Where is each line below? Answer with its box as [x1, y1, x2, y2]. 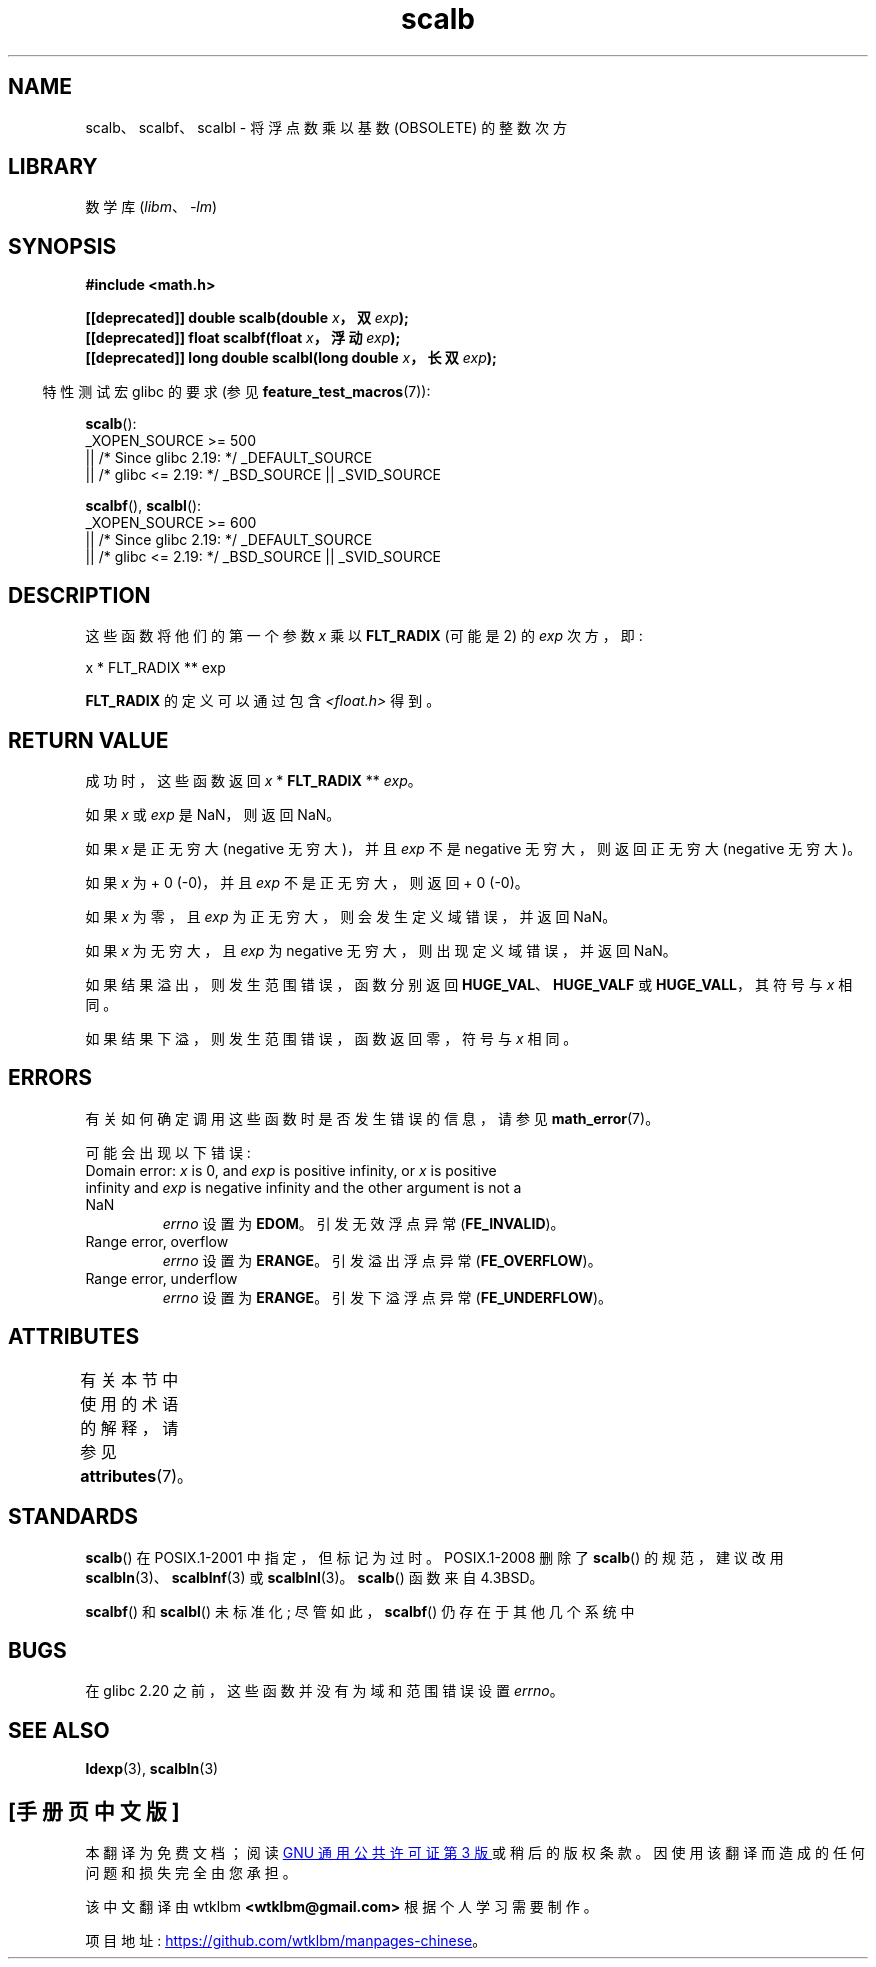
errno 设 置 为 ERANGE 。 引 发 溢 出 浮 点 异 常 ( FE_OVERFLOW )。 [162, 1251, 602, 1269]
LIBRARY [8, 154, 98, 180]
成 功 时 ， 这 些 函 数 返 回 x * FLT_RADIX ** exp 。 [85, 771, 422, 789]
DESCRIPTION [8, 582, 151, 608]
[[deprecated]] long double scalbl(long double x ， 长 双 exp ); [85, 349, 497, 367]
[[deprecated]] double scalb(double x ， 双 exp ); [85, 309, 409, 327]
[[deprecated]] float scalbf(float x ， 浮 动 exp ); [85, 329, 401, 347]
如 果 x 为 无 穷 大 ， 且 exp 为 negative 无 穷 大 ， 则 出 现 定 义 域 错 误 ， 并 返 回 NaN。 [85, 941, 677, 959]
